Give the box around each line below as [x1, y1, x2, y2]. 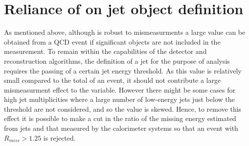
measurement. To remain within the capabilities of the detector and [4, 46, 207, 56]
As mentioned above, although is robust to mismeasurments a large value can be [4, 27, 246, 37]
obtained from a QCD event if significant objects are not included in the [4, 36, 221, 47]
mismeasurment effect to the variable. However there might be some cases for [4, 84, 235, 95]
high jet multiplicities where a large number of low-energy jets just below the [4, 94, 235, 104]
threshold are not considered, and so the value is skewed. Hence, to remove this [4, 103, 242, 114]
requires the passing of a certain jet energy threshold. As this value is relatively [4, 65, 242, 75]
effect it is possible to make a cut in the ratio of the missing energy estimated [4, 113, 236, 123]
